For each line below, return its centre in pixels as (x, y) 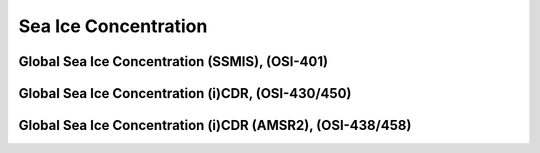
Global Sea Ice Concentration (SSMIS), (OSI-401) (173, 61)
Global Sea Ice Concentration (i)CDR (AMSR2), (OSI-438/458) (215, 125)
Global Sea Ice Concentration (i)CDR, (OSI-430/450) (185, 93)
